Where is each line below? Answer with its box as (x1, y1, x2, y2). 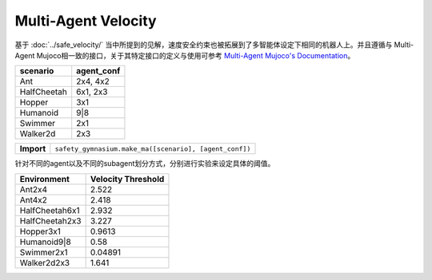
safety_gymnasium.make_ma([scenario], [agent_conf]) (54, 144, 251, 153)
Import (19, 144, 46, 155)
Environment (19, 173, 70, 184)
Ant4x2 (19, 194, 48, 205)
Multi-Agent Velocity (14, 12, 157, 30)
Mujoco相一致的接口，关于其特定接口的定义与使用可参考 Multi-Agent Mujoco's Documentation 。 (36, 50, 355, 60)
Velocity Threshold (90, 173, 165, 184)
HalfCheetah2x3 (19, 215, 82, 227)
